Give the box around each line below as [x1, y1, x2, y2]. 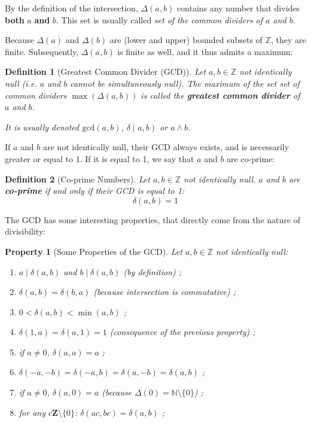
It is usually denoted [5, 120, 80, 133]
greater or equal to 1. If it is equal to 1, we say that [5, 152, 194, 165]
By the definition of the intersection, [5, 2, 138, 14]
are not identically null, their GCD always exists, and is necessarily [42, 141, 289, 153]
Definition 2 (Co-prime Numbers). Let [5, 172, 150, 185]
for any [19, 406, 45, 418]
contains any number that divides [176, 2, 300, 14]
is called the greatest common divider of [141, 89, 300, 101]
